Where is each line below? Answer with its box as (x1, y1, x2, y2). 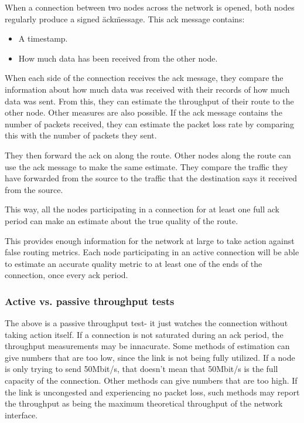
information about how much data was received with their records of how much (5, 83, 290, 95)
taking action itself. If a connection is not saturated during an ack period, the (5, 328, 283, 340)
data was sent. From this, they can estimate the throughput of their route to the (5, 94, 294, 107)
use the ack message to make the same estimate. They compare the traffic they (5, 160, 288, 172)
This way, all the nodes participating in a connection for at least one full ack (5, 203, 279, 215)
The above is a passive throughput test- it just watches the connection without (5, 317, 288, 329)
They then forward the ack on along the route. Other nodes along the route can (5, 148, 291, 161)
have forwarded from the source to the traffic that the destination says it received (5, 172, 298, 184)
